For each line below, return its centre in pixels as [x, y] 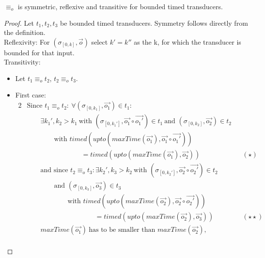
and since [54, 170]
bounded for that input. [39, 52]
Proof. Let [19, 23]
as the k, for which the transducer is [187, 41]
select [100, 41]
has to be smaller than [122, 230]
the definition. [25, 32]
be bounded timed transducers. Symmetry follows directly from [154, 23]
